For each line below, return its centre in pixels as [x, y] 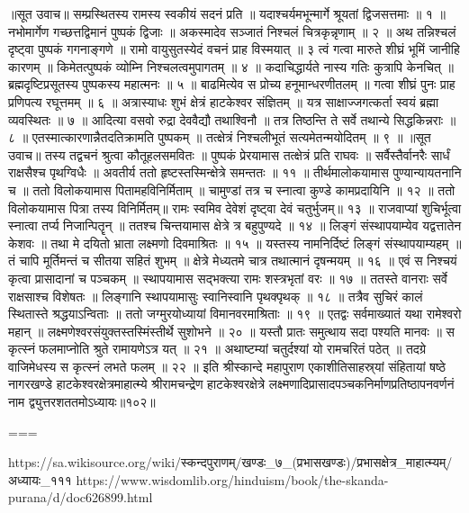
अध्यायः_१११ [40, 479]
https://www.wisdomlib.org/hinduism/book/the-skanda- [232, 479]
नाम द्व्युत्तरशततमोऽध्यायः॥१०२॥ [82, 402]
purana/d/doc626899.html [81, 497]
